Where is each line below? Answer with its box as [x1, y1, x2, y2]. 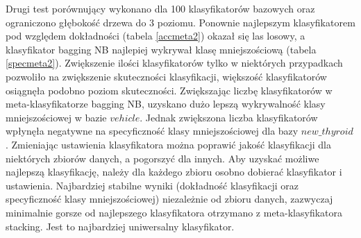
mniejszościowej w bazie [6, 110, 107, 124]
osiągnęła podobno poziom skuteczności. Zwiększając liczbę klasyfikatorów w [6, 83, 333, 97]
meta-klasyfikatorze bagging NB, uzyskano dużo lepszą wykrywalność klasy [6, 96, 326, 111]
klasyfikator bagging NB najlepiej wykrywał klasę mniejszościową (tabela [6, 42, 317, 56]
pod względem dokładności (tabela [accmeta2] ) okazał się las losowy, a [6, 28, 305, 43]
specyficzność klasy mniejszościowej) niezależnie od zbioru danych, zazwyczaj [6, 192, 333, 206]
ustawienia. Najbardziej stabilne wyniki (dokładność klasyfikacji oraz [6, 178, 299, 192]
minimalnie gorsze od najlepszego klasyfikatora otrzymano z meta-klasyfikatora [6, 205, 343, 219]
